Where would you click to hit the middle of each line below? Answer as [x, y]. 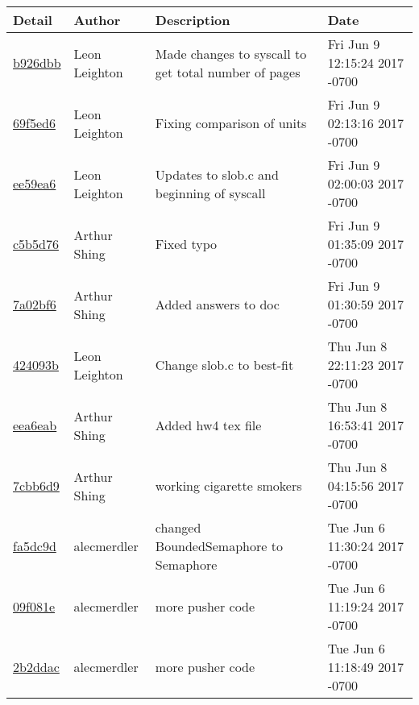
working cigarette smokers [228, 485]
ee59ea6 [35, 183]
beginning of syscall [210, 193]
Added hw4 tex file [208, 425]
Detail [33, 20]
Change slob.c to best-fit [224, 365]
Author [97, 20]
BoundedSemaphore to [219, 546]
